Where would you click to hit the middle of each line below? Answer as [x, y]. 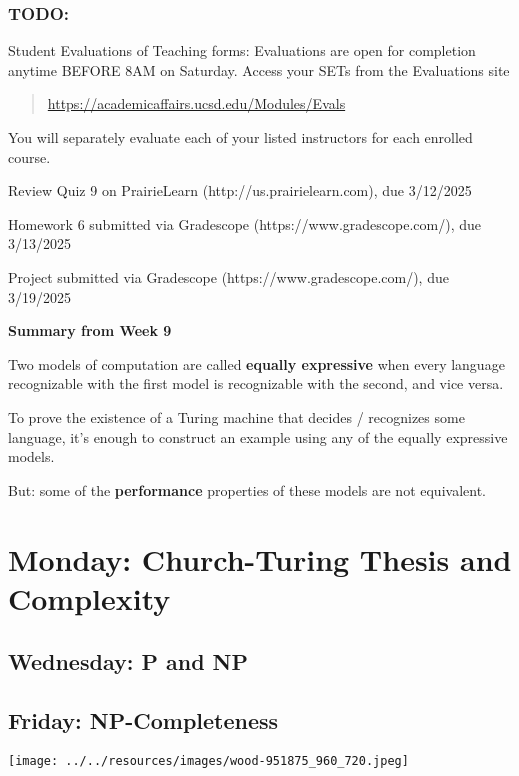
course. [29, 156]
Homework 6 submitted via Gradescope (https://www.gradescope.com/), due [245, 223]
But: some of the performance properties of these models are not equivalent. [247, 489]
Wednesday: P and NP [128, 661]
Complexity [89, 597]
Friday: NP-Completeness [143, 720]
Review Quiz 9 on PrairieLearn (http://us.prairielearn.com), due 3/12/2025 [240, 190]
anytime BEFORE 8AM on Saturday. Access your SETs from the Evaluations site [259, 69]
